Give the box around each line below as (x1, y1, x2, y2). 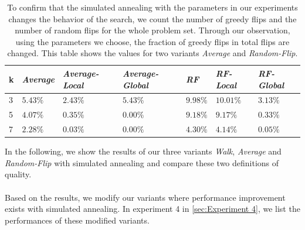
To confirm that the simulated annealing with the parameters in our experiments (7, 1, 298, 13)
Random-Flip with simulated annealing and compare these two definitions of (5, 156, 279, 169)
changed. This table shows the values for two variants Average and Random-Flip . (7, 47, 298, 59)
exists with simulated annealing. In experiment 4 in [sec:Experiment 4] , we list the (5, 202, 300, 215)
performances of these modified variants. (5, 214, 150, 226)
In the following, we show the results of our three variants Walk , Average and (5, 145, 282, 157)
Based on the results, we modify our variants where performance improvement (5, 191, 286, 203)
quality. (5, 168, 32, 180)
